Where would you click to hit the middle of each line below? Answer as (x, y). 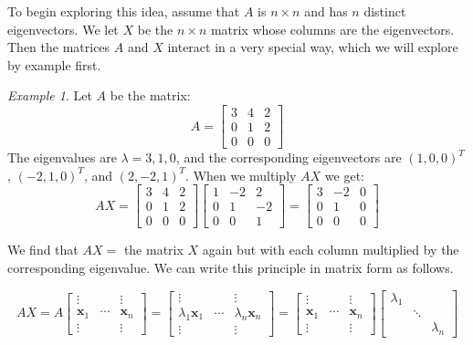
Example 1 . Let (50, 95)
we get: (344, 175)
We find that (43, 250)
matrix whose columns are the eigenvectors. (332, 29)
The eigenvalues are (62, 157)
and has (326, 11)
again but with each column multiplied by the (331, 250)
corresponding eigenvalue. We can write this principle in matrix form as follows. (231, 267)
